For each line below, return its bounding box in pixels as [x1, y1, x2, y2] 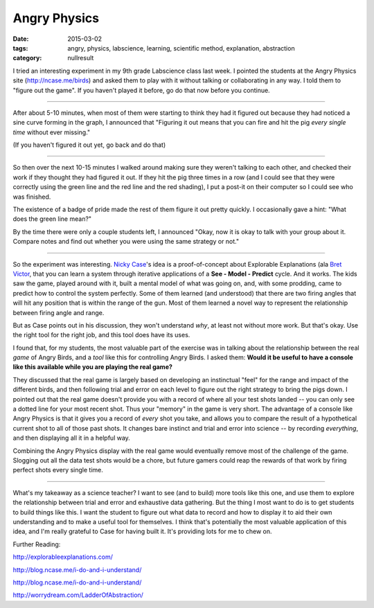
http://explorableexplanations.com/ [12, 553, 114, 561]
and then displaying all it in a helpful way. [12, 433, 131, 442]
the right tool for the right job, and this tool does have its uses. [12, 331, 190, 339]
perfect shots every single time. [12, 466, 104, 474]
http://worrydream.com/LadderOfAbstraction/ [12, 591, 143, 599]
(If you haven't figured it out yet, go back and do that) [12, 141, 166, 149]
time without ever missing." [12, 128, 91, 136]
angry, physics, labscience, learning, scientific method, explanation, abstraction [67, 44, 295, 52]
